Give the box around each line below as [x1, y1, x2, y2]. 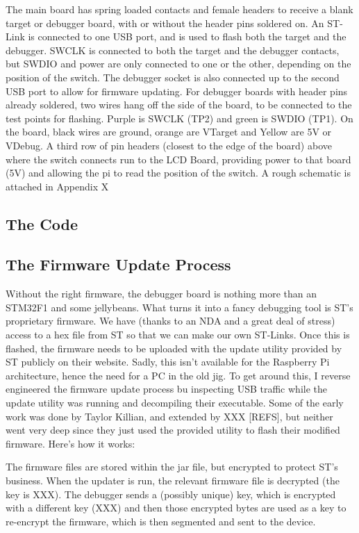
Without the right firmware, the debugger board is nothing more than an [6, 286, 317, 301]
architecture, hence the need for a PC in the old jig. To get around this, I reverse [6, 368, 351, 382]
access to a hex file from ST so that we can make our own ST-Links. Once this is [6, 327, 350, 342]
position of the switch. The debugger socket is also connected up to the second [6, 69, 340, 84]
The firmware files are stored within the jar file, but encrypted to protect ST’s [6, 459, 338, 474]
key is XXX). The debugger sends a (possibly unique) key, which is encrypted [6, 486, 336, 501]
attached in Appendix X [6, 179, 109, 193]
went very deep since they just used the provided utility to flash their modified [6, 423, 340, 437]
